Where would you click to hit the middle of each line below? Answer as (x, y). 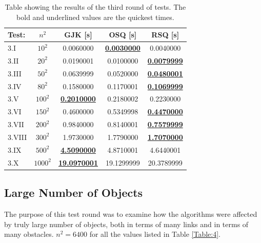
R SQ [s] (165, 35)
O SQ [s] (123, 35)
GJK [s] (78, 35)
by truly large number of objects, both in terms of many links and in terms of (126, 224)
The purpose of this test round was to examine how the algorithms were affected (131, 214)
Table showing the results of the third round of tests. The (95, 7)
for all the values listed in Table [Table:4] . (155, 234)
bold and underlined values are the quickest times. (95, 17)
